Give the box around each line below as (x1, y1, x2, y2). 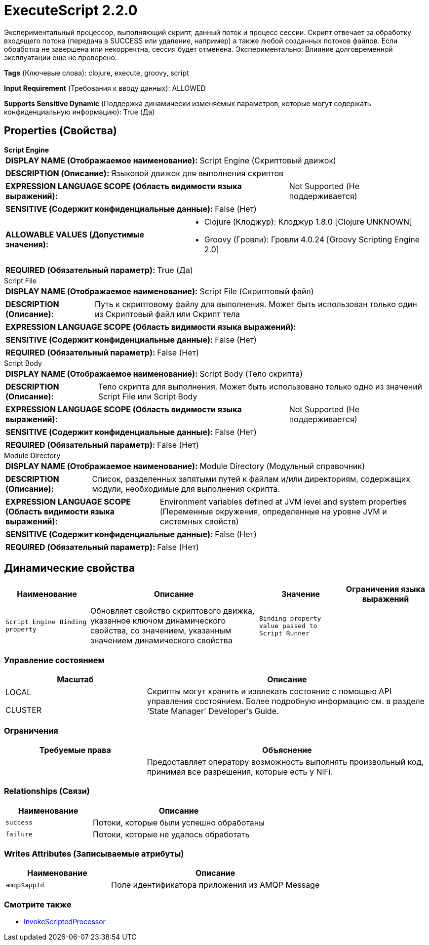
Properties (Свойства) (4, 124, 117, 137)
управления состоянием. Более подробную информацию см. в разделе (147, 696, 425, 707)
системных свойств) (159, 516, 239, 526)
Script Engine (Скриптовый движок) (199, 155, 336, 165)
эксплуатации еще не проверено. (4, 53, 117, 62)
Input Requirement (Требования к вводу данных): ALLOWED (4, 83, 206, 92)
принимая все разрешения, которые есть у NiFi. (147, 766, 333, 777)
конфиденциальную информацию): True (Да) (4, 107, 155, 116)
